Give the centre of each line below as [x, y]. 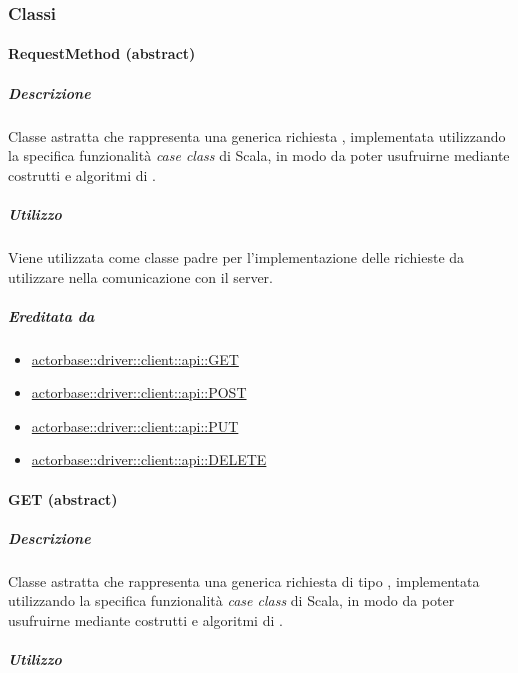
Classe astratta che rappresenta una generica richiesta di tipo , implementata [244, 580]
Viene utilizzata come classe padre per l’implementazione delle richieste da [236, 256]
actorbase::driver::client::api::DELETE [149, 459]
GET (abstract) [63, 498]
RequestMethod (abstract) [102, 53]
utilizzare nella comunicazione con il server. [141, 276]
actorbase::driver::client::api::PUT [135, 425]
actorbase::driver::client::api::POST [139, 392]
